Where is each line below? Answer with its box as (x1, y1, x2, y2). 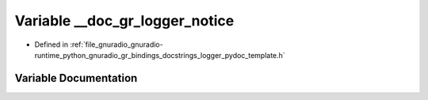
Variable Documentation (14, 71, 138, 85)
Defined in (34, 40, 69, 49)
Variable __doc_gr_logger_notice (14, 12, 235, 29)
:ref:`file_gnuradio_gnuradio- (70, 40, 163, 49)
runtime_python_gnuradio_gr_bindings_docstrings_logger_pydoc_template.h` (34, 50, 285, 60)
